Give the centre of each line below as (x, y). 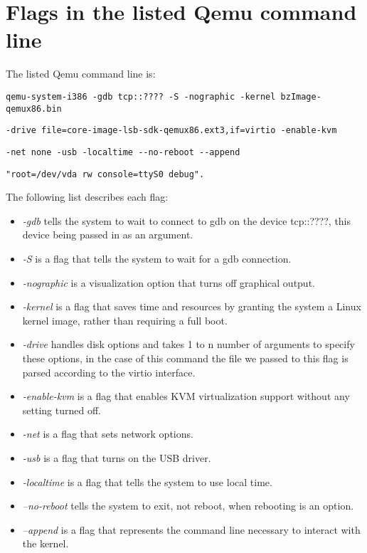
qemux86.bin (34, 109)
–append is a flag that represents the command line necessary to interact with (191, 529)
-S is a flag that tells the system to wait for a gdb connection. (157, 258)
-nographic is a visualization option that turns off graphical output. (169, 282)
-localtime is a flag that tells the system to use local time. (147, 481)
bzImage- (301, 96)
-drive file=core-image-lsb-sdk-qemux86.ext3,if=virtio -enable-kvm (171, 131)
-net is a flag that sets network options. (108, 434)
